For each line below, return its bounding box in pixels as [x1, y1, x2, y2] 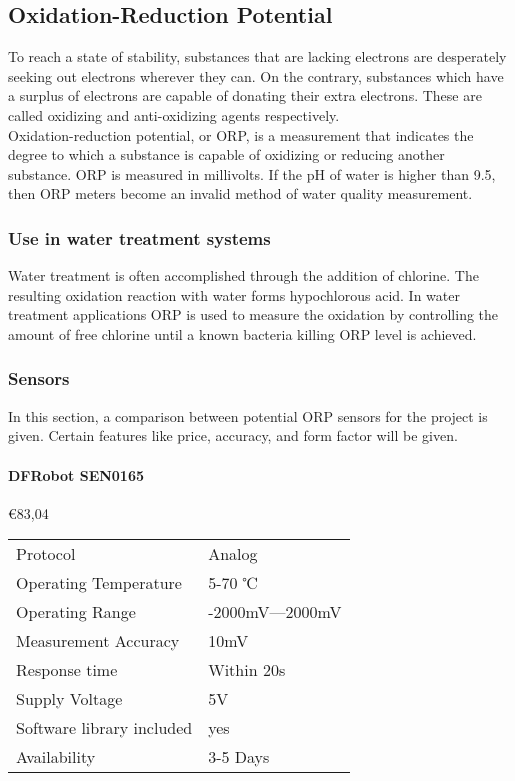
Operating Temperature [16, 571, 182, 595]
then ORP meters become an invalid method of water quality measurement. [8, 183, 473, 204]
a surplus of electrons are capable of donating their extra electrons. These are [8, 85, 482, 106]
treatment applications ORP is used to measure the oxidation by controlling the [8, 304, 499, 325]
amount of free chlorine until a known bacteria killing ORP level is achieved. [8, 323, 477, 344]
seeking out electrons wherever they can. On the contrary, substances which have [8, 65, 504, 86]
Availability [16, 745, 96, 769]
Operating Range [16, 600, 136, 624]
